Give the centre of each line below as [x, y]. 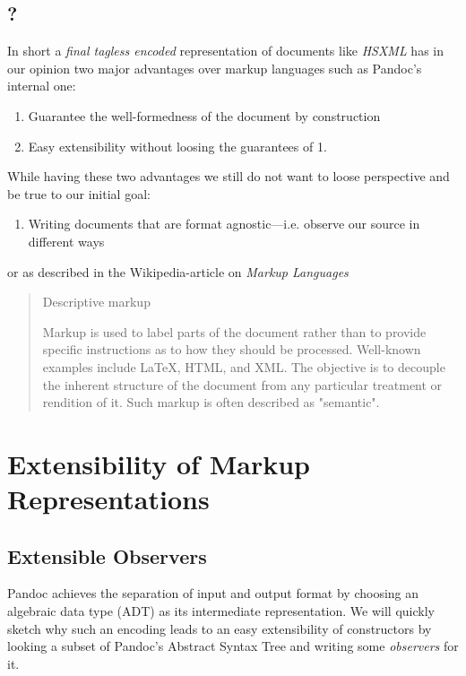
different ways [66, 241]
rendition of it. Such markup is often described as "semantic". [211, 402]
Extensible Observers [107, 555]
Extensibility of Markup [159, 463]
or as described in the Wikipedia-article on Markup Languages [178, 271]
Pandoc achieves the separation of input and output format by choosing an [213, 593]
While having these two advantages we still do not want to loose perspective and [229, 176]
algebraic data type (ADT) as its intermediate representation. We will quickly [221, 611]
